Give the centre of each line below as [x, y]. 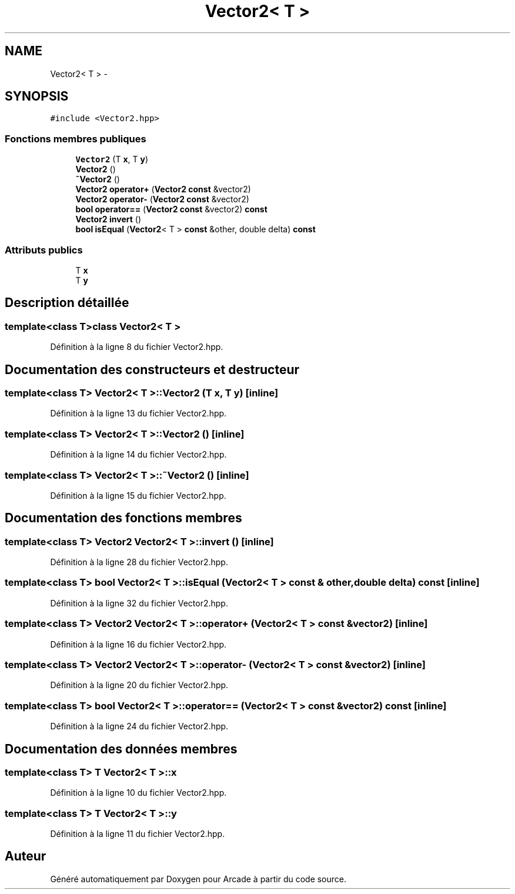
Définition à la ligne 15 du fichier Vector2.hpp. [138, 495]
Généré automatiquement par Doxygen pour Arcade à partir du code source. [198, 879]
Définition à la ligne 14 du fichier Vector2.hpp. [138, 455]
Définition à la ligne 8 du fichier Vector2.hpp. [137, 347]
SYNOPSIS [37, 96]
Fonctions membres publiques [76, 139]
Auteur [26, 856]
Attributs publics [44, 250]
